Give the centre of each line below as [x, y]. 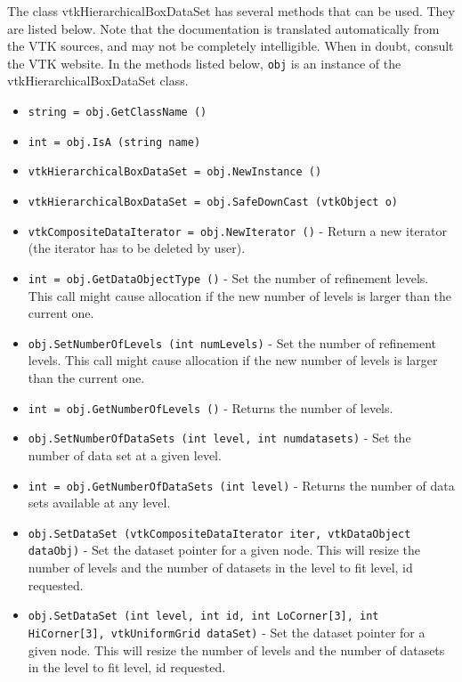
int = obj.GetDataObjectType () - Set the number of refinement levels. [228, 277]
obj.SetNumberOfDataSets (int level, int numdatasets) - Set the [219, 438]
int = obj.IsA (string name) [114, 142]
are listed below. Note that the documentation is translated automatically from [223, 28]
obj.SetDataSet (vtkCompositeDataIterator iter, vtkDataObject [219, 534]
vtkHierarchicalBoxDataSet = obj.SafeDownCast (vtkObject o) [213, 202]
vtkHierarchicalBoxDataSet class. [98, 81]
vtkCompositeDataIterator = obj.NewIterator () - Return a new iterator [238, 230]
